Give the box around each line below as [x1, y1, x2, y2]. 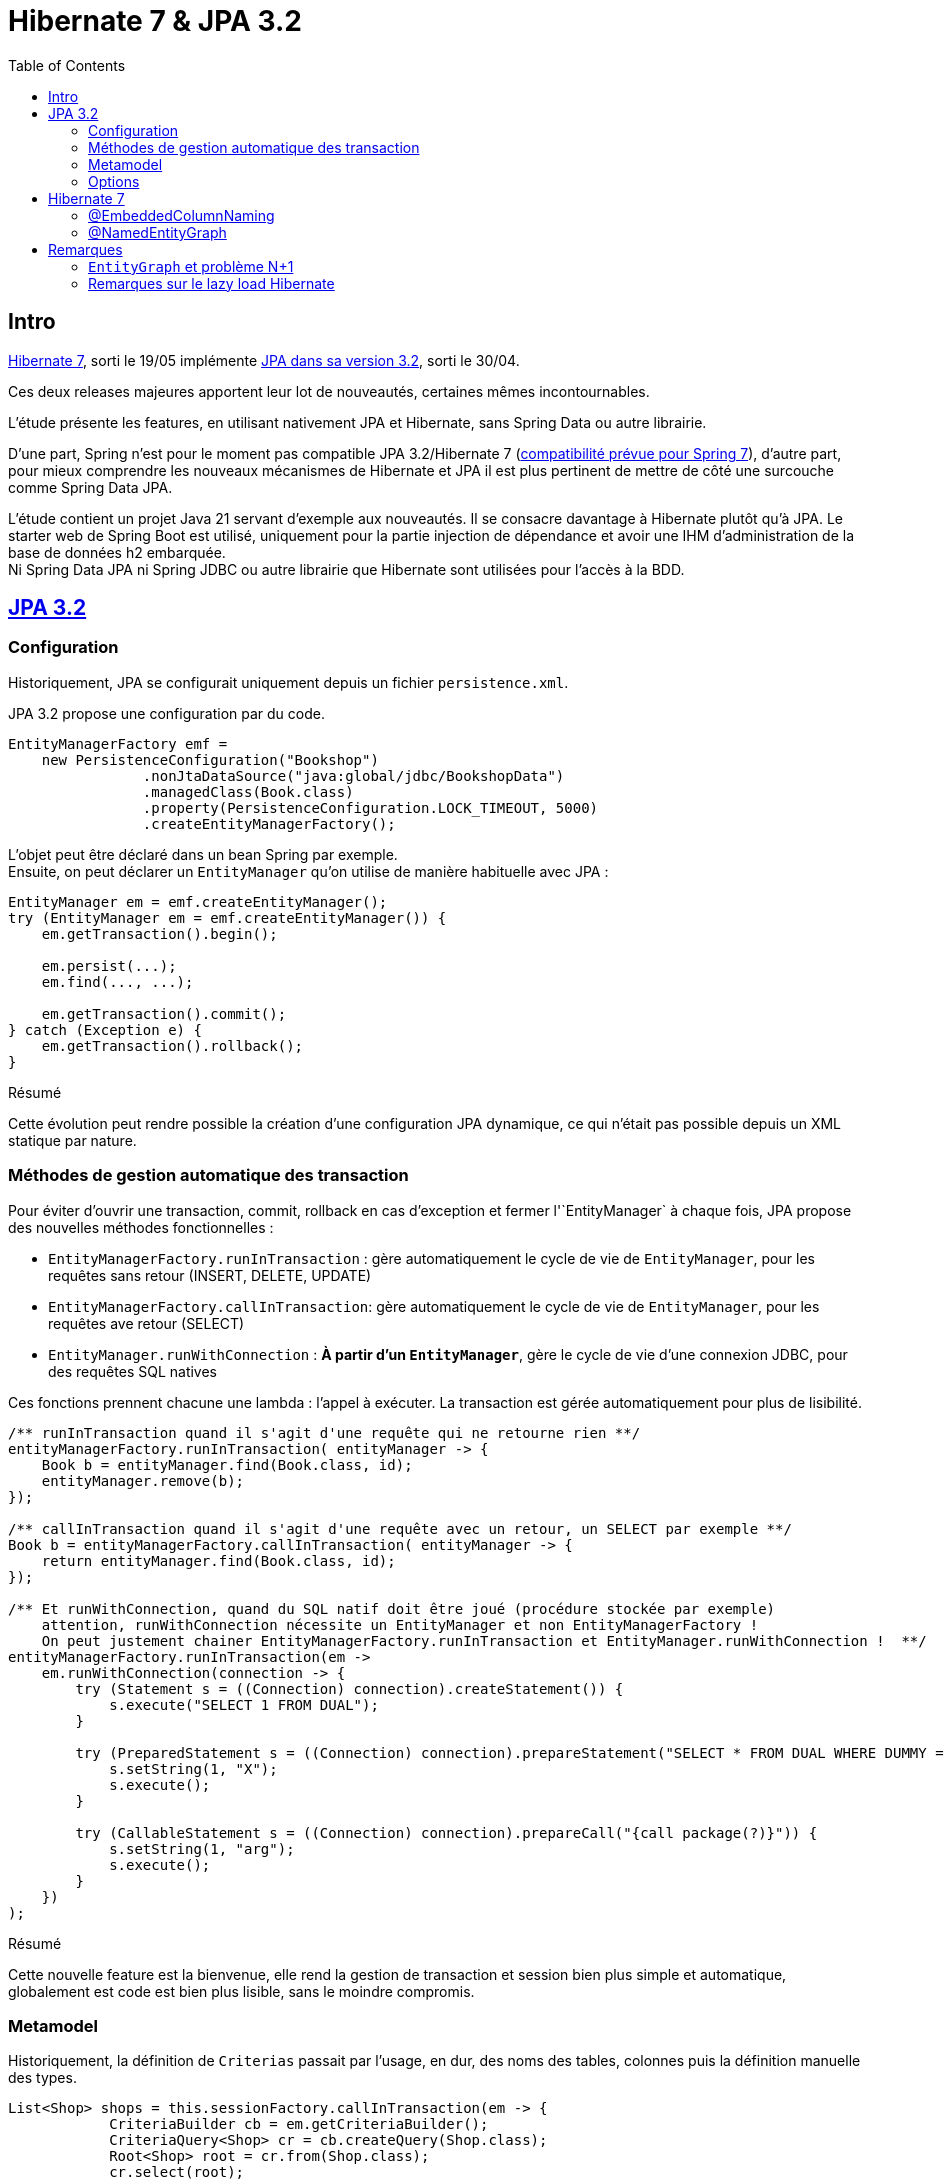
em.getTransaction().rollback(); [41, 1037, 304, 1054]
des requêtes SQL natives [48, 1362, 217, 1380]
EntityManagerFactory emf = [8, 735, 228, 752]
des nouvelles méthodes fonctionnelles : [8, 1218, 274, 1236]
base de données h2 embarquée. [8, 543, 226, 561]
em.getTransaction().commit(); [41, 1005, 287, 1022]
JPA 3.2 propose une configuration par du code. [8, 704, 325, 722]
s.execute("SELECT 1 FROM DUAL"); [109, 1696, 379, 1713]
